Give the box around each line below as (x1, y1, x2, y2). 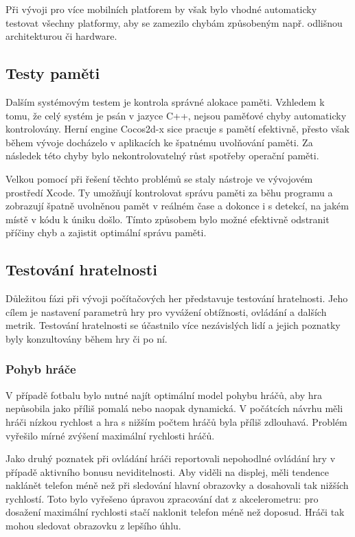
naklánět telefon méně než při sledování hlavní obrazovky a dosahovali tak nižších (5, 478, 349, 492)
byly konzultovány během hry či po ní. (5, 331, 168, 345)
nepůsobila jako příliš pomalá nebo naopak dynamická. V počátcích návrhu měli (5, 401, 343, 415)
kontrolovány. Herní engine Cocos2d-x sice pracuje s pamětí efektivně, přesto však (5, 122, 350, 136)
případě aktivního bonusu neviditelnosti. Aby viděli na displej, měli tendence (5, 464, 329, 479)
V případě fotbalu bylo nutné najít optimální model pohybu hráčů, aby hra (5, 387, 323, 402)
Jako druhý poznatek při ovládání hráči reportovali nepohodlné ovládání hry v (5, 451, 336, 466)
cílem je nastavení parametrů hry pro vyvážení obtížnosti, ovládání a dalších (5, 304, 327, 319)
